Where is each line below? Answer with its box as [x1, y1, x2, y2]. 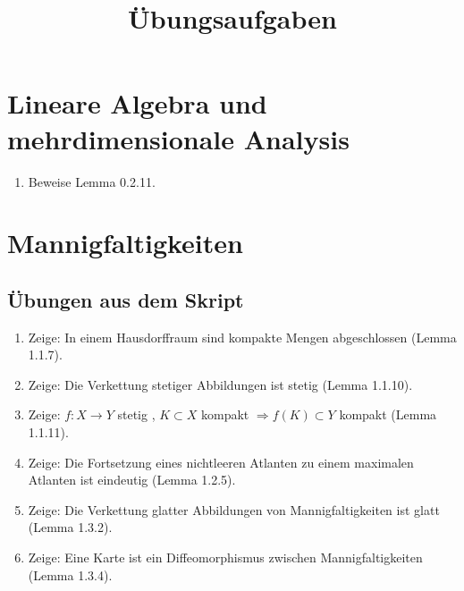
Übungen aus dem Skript [7, 285, 244, 313]
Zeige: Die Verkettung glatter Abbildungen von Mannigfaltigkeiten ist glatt [28, 500, 440, 519]
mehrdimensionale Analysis [7, 120, 350, 156]
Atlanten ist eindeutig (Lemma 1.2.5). [28, 470, 236, 489]
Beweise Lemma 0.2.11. [28, 172, 156, 190]
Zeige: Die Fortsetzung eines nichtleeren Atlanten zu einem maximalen [28, 452, 414, 471]
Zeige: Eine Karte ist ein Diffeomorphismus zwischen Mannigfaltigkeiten [28, 548, 423, 567]
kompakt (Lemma [339, 405, 437, 424]
